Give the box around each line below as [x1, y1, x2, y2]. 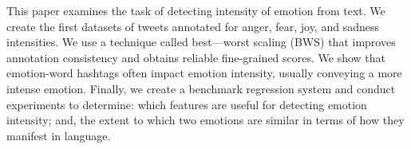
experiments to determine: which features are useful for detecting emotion [6, 96, 367, 112]
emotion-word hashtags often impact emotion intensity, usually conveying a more [6, 65, 402, 81]
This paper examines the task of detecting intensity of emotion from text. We [6, 2, 385, 18]
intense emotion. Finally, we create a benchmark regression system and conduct [6, 80, 396, 96]
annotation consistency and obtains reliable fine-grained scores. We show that [6, 49, 386, 65]
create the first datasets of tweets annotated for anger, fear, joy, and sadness [6, 18, 379, 34]
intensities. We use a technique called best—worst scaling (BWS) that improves [6, 33, 396, 50]
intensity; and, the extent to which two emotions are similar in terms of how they [6, 112, 405, 128]
